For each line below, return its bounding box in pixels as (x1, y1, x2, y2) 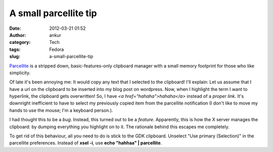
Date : (9, 25, 21, 31)
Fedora (49, 46, 64, 53)
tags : (9, 46, 21, 53)
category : (9, 39, 31, 45)
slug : (9, 54, 20, 60)
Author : (9, 32, 26, 38)
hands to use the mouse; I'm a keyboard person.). (9, 107, 113, 113)
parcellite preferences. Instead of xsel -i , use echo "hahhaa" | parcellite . (9, 140, 162, 146)
